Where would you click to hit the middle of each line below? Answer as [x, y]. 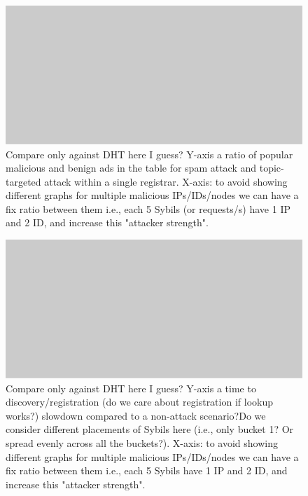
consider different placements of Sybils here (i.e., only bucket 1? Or [150, 429]
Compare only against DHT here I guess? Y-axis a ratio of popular [149, 154]
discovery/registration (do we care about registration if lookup [139, 402]
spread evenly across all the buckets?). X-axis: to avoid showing [142, 442]
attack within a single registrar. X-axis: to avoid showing [166, 181]
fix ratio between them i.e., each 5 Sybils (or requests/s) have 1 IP [148, 208]
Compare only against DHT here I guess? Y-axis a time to [131, 388]
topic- [272, 168]
